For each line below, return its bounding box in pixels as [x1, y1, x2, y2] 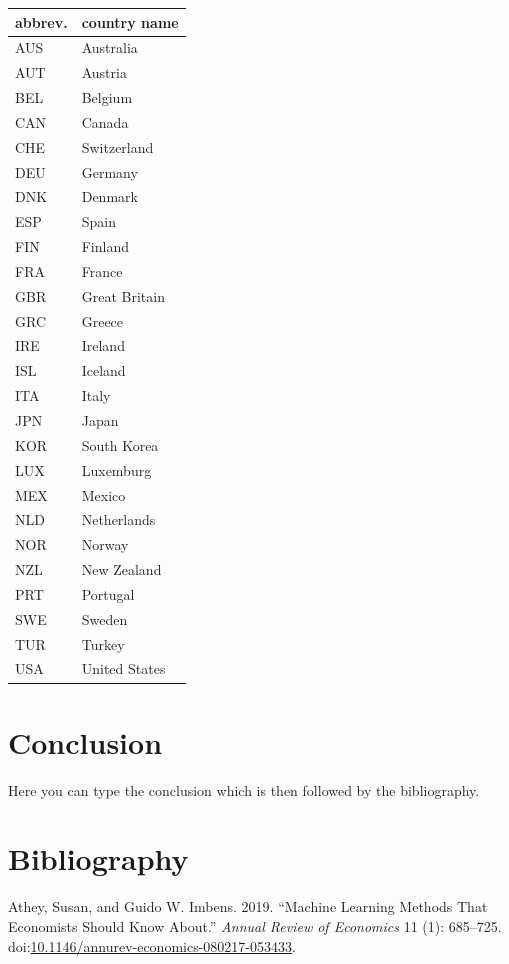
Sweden [81, 608, 128, 629]
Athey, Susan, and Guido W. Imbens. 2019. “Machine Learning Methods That [8, 896, 488, 917]
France [81, 260, 123, 281]
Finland [81, 236, 129, 257]
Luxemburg [81, 459, 152, 480]
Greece [81, 310, 124, 331]
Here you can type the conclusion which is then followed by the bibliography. [8, 779, 480, 800]
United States [81, 658, 166, 679]
